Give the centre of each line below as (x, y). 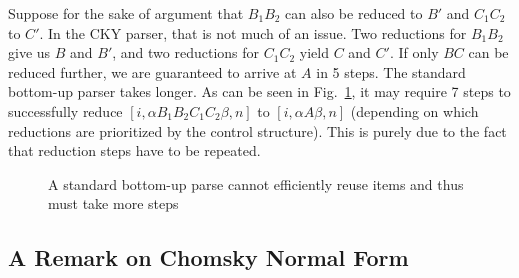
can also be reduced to (354, 13)
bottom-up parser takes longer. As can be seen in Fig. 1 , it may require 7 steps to (259, 91)
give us (29, 52)
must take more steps (113, 203)
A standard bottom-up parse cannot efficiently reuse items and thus (256, 183)
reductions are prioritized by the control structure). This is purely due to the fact (257, 130)
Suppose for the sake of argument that (126, 13)
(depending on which (414, 110)
